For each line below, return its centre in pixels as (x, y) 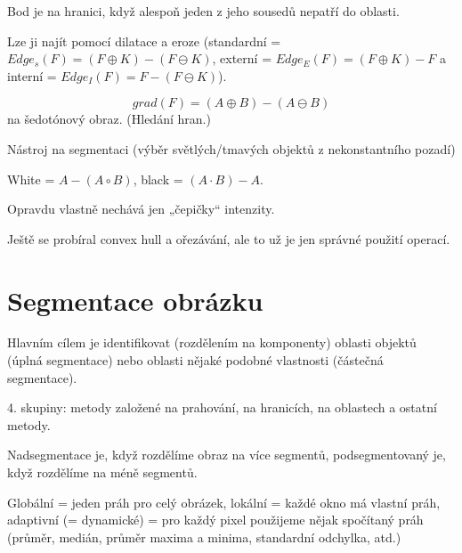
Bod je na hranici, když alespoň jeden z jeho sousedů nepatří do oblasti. (203, 11)
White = (31, 179)
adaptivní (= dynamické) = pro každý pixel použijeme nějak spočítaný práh (215, 520)
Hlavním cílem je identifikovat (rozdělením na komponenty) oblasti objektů (212, 342)
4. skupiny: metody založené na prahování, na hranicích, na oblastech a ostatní (222, 407)
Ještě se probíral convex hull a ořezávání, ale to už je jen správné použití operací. (229, 238)
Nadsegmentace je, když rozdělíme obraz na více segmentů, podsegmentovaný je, (227, 455)
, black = (158, 179)
